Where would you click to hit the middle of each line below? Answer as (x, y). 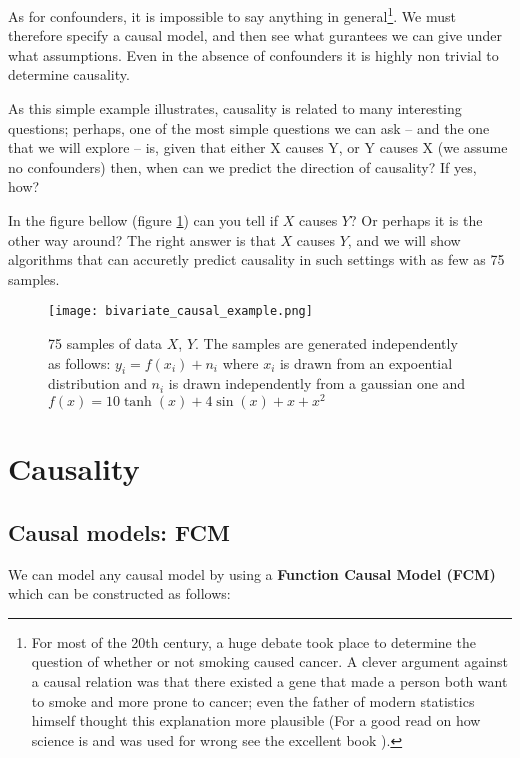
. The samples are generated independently (326, 343)
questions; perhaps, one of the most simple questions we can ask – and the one (249, 127)
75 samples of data (105, 343)
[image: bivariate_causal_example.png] (180, 311)
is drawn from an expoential (366, 362)
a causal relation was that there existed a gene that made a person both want (269, 681)
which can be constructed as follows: (119, 593)
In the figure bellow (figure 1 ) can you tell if (143, 220)
